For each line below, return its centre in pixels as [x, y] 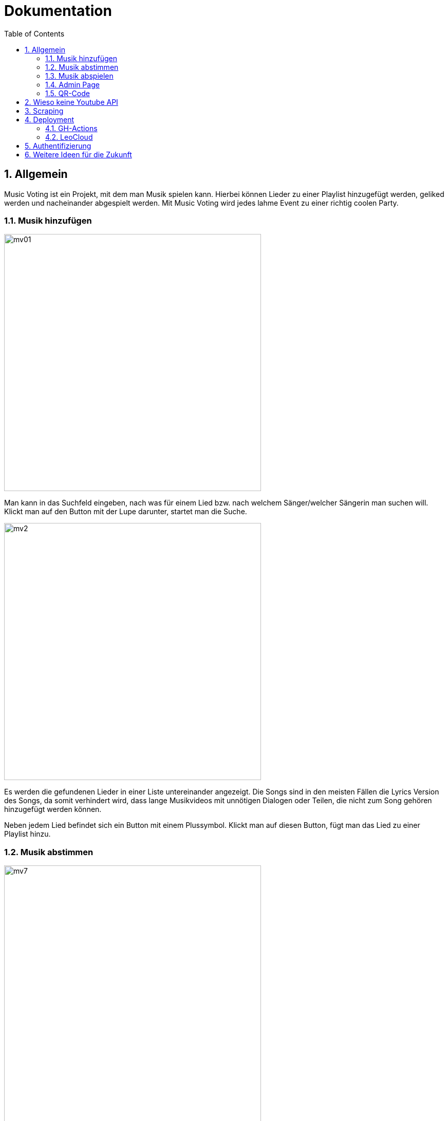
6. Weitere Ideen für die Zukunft [78, 154]
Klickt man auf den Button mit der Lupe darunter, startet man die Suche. [126, 512]
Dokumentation [58, 11]
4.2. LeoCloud [69, 137]
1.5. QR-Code [68, 93]
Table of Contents [34, 33]
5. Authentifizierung [58, 146]
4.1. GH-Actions [71, 128]
